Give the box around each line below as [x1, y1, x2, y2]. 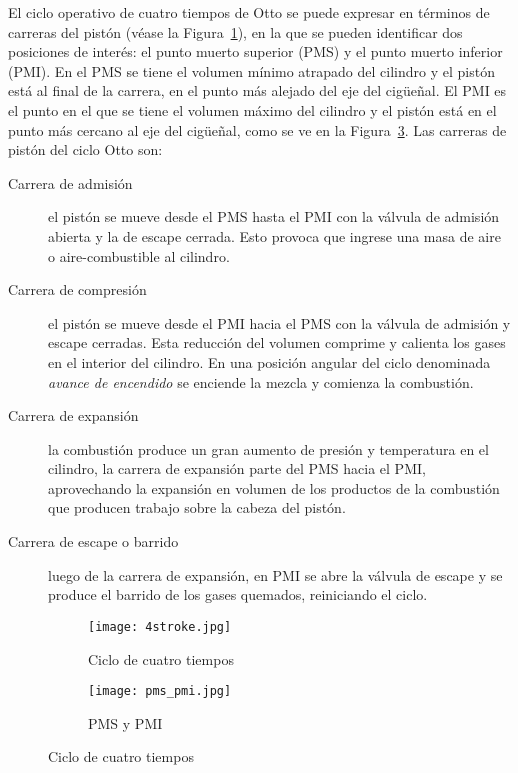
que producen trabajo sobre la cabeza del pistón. [48, 497, 346, 518]
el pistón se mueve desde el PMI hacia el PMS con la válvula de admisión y [48, 312, 511, 333]
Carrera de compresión [8, 279, 147, 300]
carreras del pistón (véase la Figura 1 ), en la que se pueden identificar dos [8, 21, 463, 42]
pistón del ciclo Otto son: [8, 139, 163, 160]
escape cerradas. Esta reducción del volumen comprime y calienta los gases [48, 332, 506, 353]
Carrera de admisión [8, 172, 133, 193]
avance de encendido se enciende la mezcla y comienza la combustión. [48, 371, 474, 392]
